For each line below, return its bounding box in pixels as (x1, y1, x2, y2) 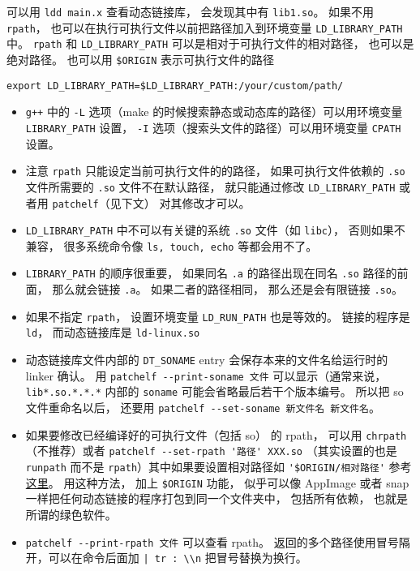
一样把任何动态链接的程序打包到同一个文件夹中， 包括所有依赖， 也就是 (25, 490, 409, 507)
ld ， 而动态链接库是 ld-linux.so (25, 324, 200, 341)
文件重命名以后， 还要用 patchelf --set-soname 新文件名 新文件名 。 (25, 399, 380, 416)
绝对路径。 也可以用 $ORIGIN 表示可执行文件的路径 (6, 50, 275, 67)
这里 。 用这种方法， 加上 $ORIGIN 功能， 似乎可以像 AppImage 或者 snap (25, 474, 409, 491)
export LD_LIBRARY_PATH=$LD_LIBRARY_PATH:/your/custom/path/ (6, 79, 344, 92)
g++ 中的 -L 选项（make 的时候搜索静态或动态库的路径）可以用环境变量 (25, 103, 403, 120)
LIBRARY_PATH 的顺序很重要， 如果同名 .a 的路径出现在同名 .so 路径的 (25, 264, 397, 281)
